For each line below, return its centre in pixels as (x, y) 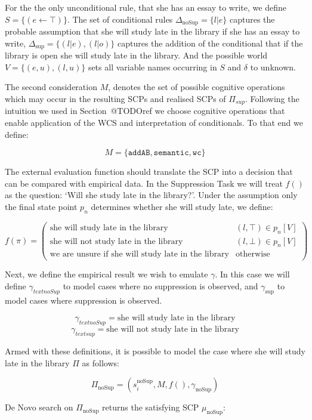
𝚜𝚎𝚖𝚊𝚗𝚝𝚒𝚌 (171, 153)
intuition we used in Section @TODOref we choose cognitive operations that (145, 111)
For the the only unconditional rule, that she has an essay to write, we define (146, 7)
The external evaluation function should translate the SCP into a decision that (149, 172)
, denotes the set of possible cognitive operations (197, 87)
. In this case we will (252, 274)
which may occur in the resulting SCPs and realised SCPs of (115, 98)
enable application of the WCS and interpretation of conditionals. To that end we (154, 122)
